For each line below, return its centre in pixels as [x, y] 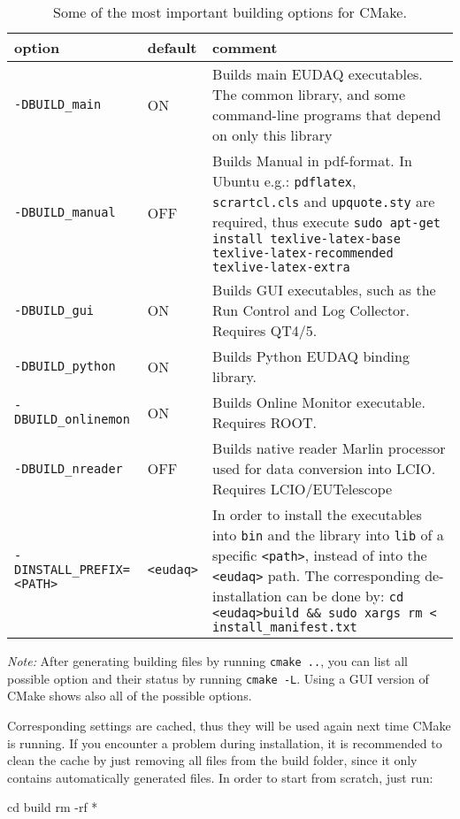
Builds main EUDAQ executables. [318, 74]
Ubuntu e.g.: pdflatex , [284, 181]
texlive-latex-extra [281, 267]
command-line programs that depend [327, 115]
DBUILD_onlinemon [72, 419]
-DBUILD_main [58, 104]
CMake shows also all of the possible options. [130, 696]
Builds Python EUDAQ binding [311, 356]
